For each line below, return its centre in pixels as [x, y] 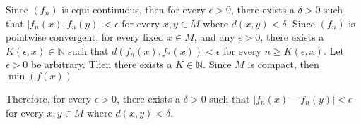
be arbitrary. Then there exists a [102, 64]
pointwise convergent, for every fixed [85, 37]
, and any [214, 37]
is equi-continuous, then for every [134, 9]
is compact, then [283, 64]
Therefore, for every [49, 98]
